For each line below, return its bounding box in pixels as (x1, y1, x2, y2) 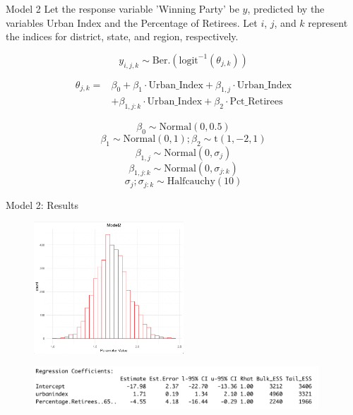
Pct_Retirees (229, 97, 283, 107)
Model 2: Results (6, 197, 79, 212)
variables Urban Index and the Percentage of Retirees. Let (6, 15, 258, 30)
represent (308, 15, 348, 30)
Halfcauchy (167, 176, 215, 187)
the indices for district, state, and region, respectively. (6, 29, 239, 44)
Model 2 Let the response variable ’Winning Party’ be (6, 1, 239, 16)
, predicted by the (247, 1, 325, 16)
